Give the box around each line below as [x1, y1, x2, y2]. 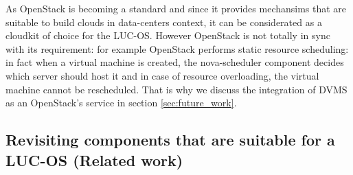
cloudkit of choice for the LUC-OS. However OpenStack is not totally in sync [5, 28, 330, 43]
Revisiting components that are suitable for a [5, 129, 335, 150]
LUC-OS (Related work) [5, 149, 183, 170]
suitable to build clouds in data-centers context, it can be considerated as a [5, 14, 322, 29]
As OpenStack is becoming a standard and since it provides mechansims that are [5, 1, 347, 15]
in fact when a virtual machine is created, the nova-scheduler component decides [5, 55, 344, 69]
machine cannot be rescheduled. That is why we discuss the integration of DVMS [5, 82, 348, 96]
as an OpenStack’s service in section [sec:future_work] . [5, 95, 237, 110]
